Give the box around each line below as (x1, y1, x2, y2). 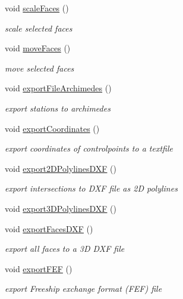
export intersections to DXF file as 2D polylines (5, 182, 178, 195)
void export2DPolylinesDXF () (5, 162, 116, 174)
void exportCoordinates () (5, 122, 100, 134)
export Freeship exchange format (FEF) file (5, 282, 162, 295)
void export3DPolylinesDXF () (5, 202, 116, 214)
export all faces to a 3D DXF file (5, 242, 125, 255)
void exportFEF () (5, 262, 72, 275)
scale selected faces (5, 21, 72, 34)
